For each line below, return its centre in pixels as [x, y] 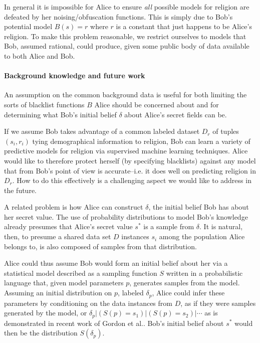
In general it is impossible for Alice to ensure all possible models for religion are [127, 7]
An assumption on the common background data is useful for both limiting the [125, 95]
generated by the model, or [46, 313]
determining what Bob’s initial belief [60, 114]
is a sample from [169, 226]
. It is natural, [221, 226]
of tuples [226, 131]
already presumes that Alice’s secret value [68, 226]
